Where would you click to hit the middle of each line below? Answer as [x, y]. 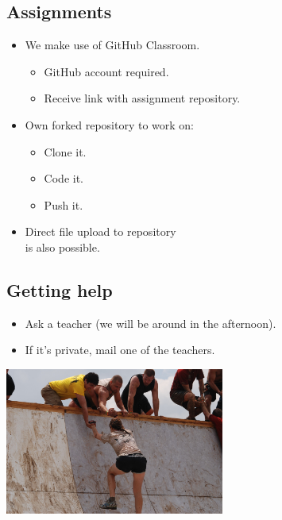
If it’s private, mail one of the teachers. [120, 350]
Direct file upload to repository [100, 231]
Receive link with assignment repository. [142, 98]
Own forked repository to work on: [109, 124]
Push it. [64, 204]
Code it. [64, 178]
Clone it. [65, 151]
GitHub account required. [106, 71]
